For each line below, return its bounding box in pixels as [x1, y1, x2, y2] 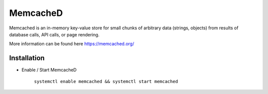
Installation [9, 54, 45, 62]
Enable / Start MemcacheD [21, 67, 77, 73]
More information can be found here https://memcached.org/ [9, 41, 134, 47]
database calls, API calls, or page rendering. [9, 31, 100, 37]
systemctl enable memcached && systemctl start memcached [34, 79, 178, 84]
